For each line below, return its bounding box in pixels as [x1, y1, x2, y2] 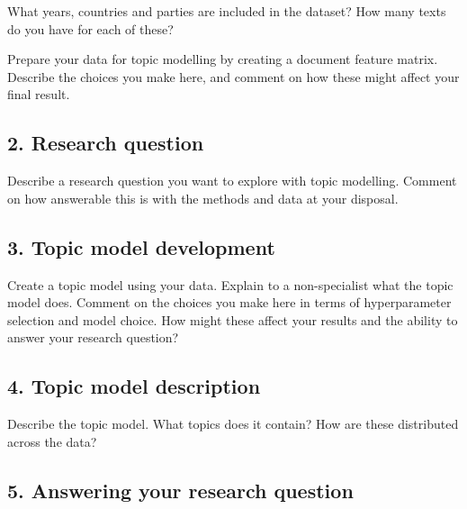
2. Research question [7, 129, 204, 157]
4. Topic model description [7, 372, 261, 400]
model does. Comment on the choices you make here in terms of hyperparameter [7, 293, 452, 312]
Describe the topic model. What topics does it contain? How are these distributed [7, 414, 459, 433]
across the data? [7, 432, 97, 450]
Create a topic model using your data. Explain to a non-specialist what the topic [7, 275, 454, 294]
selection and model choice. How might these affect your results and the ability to [7, 310, 458, 329]
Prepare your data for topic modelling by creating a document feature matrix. [7, 50, 438, 68]
